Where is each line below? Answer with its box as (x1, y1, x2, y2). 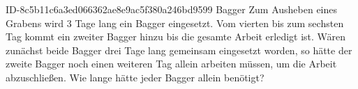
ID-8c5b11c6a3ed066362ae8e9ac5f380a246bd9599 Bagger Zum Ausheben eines (6, 2, 338, 16)
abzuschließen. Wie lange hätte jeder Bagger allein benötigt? (6, 70, 264, 84)
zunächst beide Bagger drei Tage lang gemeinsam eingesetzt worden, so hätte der (6, 42, 352, 57)
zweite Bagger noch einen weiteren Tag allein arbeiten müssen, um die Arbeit (6, 56, 337, 71)
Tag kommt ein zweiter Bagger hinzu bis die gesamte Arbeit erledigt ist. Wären (6, 29, 346, 44)
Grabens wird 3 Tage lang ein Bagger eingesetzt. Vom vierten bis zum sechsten (6, 15, 344, 30)
